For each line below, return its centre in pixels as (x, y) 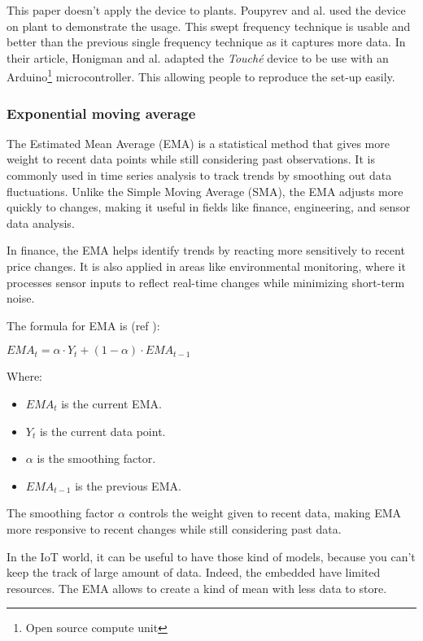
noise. (21, 298)
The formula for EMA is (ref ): (83, 325)
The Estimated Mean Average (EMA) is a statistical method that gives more (198, 143)
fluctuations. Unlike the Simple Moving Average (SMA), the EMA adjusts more (205, 191)
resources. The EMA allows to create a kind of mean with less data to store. (197, 588)
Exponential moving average (101, 113)
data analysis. (41, 222)
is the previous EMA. (128, 485)
